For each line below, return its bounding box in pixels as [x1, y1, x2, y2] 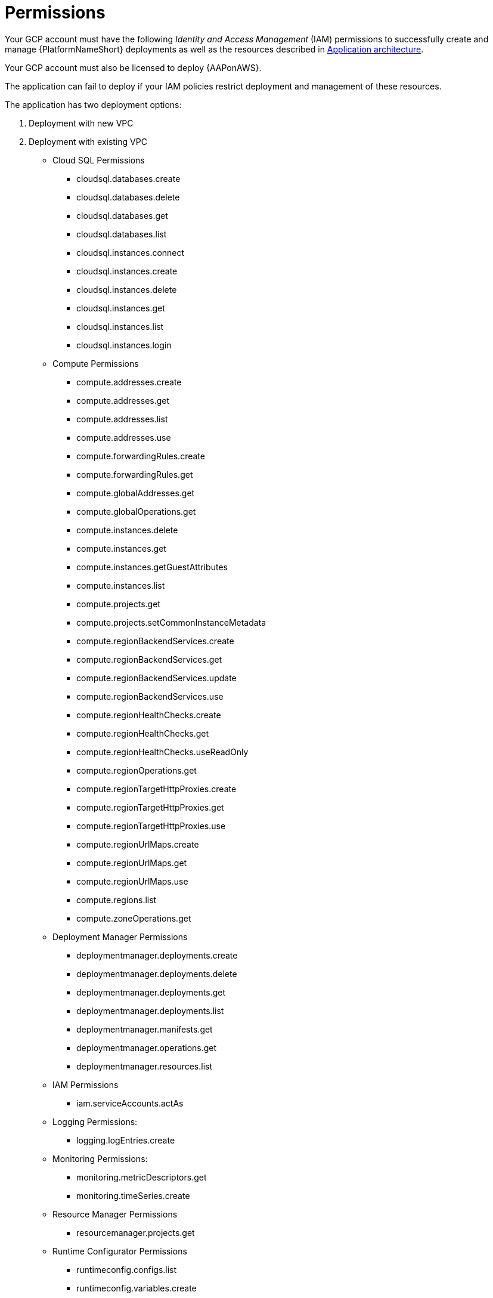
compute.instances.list [76, 580, 165, 591]
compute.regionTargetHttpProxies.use [76, 820, 226, 831]
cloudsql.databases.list [76, 228, 167, 239]
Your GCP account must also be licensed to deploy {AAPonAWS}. [5, 62, 262, 73]
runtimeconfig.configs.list [76, 1264, 177, 1275]
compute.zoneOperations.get [76, 913, 191, 923]
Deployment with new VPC [29, 118, 134, 128]
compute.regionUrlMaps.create [76, 839, 199, 849]
